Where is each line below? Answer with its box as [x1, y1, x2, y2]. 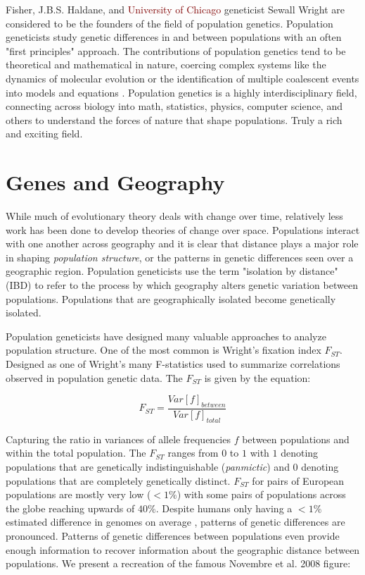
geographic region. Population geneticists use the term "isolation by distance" [6, 264, 338, 278]
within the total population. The [6, 445, 146, 460]
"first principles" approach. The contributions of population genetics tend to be [6, 43, 346, 58]
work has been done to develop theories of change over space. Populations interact [6, 222, 360, 237]
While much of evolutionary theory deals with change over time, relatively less [6, 209, 343, 223]
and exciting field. [6, 126, 83, 141]
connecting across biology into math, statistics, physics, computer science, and [6, 99, 342, 113]
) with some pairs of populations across [177, 487, 346, 502]
